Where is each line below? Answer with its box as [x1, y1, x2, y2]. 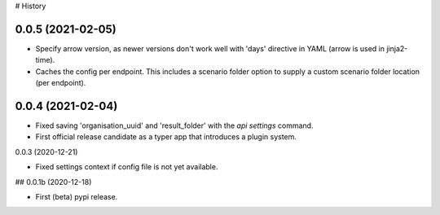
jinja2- [385, 43, 408, 53]
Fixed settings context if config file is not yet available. [35, 162, 218, 172]
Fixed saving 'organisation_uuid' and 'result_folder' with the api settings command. [35, 121, 314, 130]
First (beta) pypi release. [35, 191, 118, 201]
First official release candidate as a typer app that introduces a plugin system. [35, 132, 297, 142]
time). [35, 55, 55, 65]
